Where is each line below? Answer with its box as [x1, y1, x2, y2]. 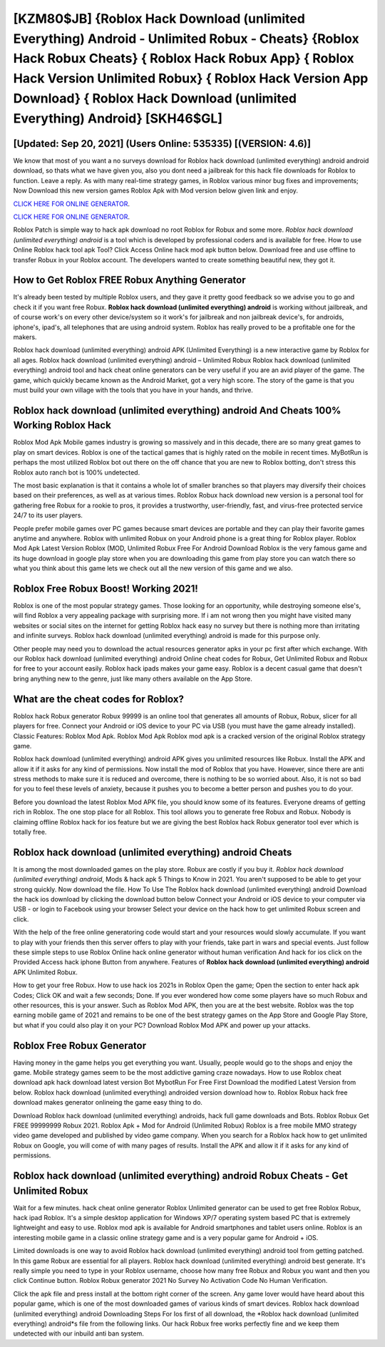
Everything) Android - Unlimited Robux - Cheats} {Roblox [13, 31, 359, 46]
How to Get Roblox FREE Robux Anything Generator [13, 274, 246, 287]
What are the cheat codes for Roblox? [13, 693, 185, 705]
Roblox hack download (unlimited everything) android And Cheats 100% [13, 404, 342, 416]
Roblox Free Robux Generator [13, 1039, 147, 1051]
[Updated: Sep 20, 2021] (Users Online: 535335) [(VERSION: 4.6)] [13, 138, 312, 150]
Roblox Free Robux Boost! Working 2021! [13, 582, 199, 594]
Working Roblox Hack [13, 419, 112, 431]
